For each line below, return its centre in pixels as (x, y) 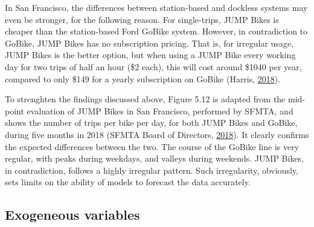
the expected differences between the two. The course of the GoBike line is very (152, 146)
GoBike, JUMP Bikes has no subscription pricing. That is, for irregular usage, (149, 43)
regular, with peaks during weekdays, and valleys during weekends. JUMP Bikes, (155, 158)
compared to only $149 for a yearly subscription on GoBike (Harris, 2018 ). (143, 78)
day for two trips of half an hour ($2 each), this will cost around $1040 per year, (153, 66)
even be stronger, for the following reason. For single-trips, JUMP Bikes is (142, 19)
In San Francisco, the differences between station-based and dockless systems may (156, 7)
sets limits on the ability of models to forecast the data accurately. (128, 182)
